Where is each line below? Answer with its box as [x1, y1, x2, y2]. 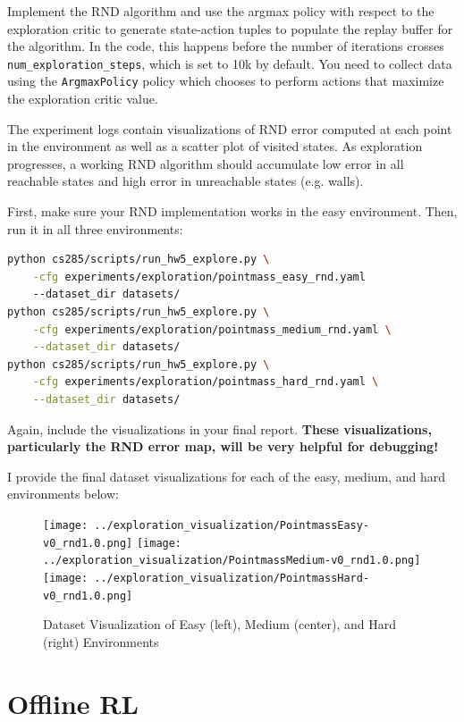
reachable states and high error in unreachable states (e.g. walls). [7, 172, 364, 190]
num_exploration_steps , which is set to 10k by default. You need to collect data [7, 54, 452, 72]
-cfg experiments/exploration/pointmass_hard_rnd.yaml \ [32, 375, 379, 389]
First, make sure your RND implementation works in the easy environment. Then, [7, 202, 458, 221]
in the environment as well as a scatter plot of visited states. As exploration [7, 137, 423, 155]
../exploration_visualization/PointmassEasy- [94, 518, 370, 532]
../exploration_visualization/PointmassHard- [94, 571, 370, 584]
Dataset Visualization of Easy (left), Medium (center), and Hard [43, 615, 397, 634]
